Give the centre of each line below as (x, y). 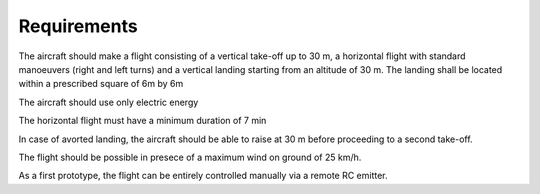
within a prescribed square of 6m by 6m (101, 84)
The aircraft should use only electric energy (108, 102)
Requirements (78, 26)
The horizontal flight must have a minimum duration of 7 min (142, 121)
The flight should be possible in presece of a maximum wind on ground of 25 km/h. (190, 157)
